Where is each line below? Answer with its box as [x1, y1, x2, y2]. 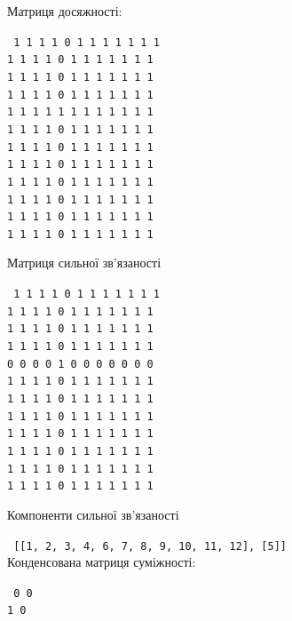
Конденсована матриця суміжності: [7, 553, 196, 571]
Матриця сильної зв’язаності [7, 253, 162, 272]
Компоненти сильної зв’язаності [7, 505, 179, 523]
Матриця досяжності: [7, 2, 122, 20]
